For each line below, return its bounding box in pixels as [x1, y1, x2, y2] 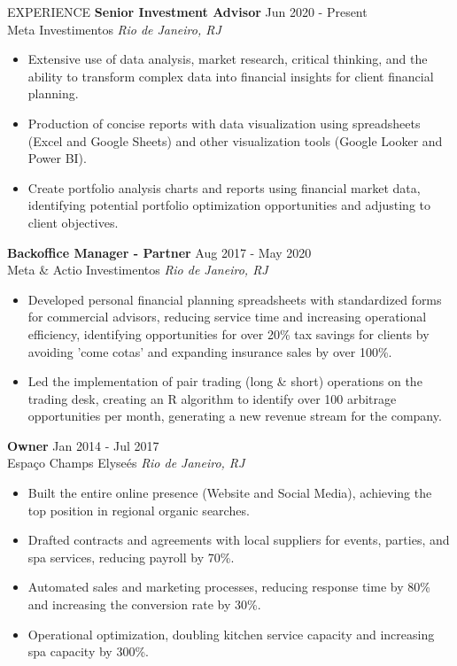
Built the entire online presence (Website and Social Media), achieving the [27, 484, 432, 502]
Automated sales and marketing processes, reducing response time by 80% [27, 577, 430, 596]
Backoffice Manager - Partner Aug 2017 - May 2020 [7, 243, 312, 261]
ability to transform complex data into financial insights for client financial [27, 66, 434, 85]
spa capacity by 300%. [27, 642, 149, 661]
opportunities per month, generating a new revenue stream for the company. [27, 407, 442, 425]
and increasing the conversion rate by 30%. [27, 595, 261, 614]
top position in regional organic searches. [27, 500, 250, 519]
